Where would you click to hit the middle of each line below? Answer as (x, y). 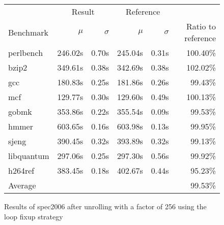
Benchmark (28, 32)
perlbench (26, 53)
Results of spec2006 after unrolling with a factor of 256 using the (105, 206)
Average (22, 185)
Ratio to (201, 26)
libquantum (29, 156)
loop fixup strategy (34, 216)
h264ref (21, 170)
